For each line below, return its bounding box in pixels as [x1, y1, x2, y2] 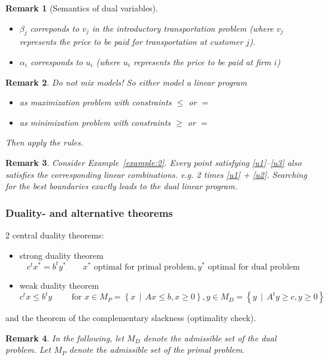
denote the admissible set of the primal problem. [69, 343, 245, 356]
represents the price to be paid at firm [133, 55, 271, 68]
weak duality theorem [19, 279, 99, 291]
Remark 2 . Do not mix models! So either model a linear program [5, 75, 247, 88]
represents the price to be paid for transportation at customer [19, 35, 243, 48]
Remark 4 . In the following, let [5, 331, 124, 344]
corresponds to [30, 55, 83, 68]
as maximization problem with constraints [19, 96, 172, 108]
